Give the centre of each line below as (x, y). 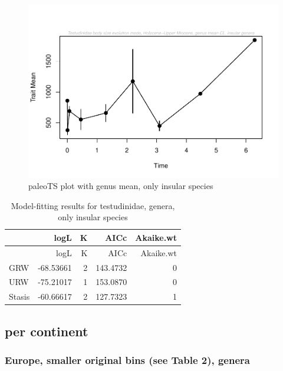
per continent (47, 331)
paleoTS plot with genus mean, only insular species (121, 186)
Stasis (19, 297)
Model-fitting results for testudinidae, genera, (93, 205)
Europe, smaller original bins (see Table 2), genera (127, 360)
